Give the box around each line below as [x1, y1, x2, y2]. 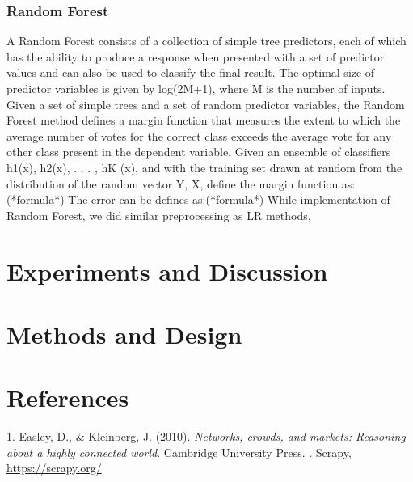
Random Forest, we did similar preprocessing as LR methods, [6, 206, 311, 223]
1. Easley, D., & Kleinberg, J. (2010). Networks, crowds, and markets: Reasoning [6, 428, 406, 445]
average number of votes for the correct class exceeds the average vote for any [6, 127, 392, 144]
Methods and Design [6, 317, 242, 350]
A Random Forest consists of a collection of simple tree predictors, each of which [6, 32, 407, 49]
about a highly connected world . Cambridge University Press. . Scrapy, [6, 443, 352, 460]
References [6, 381, 129, 414]
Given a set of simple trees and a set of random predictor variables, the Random [6, 95, 405, 112]
